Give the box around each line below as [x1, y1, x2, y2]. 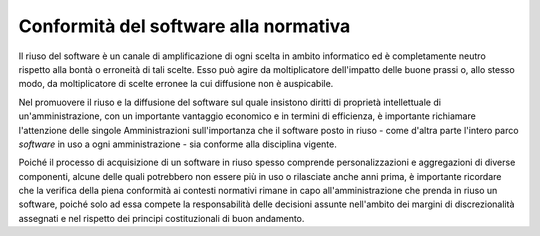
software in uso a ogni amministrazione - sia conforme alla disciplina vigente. [18, 138, 337, 150]
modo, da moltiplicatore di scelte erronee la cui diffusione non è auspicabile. [18, 78, 334, 90]
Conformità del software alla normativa [18, 15, 351, 37]
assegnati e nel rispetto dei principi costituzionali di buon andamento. [18, 212, 305, 224]
